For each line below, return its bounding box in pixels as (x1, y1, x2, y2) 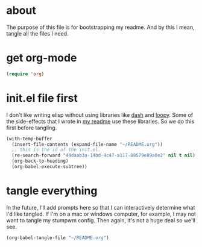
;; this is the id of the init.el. (11, 147, 101, 153)
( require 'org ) (6, 70, 45, 77)
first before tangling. (6, 124, 57, 131)
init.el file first (6, 91, 78, 105)
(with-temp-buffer (6, 136, 52, 142)
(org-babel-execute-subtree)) (11, 164, 87, 170)
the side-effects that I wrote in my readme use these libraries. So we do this (6, 117, 195, 125)
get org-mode (6, 51, 77, 65)
